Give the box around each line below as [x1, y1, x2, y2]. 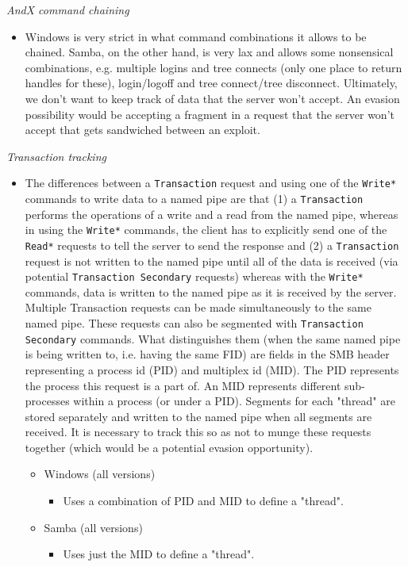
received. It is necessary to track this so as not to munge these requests [25, 423, 371, 440]
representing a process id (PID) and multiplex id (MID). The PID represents [25, 361, 399, 377]
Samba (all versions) [44, 519, 143, 535]
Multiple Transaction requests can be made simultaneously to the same [25, 299, 371, 316]
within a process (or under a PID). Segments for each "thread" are [73, 393, 395, 409]
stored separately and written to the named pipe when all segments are [25, 408, 372, 424]
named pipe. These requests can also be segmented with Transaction [25, 315, 364, 331]
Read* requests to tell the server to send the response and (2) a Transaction [25, 236, 399, 253]
